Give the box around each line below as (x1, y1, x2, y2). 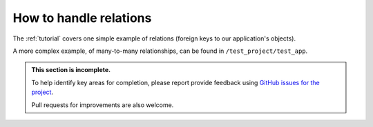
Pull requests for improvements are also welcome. (31, 100, 174, 109)
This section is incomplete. (31, 66, 111, 74)
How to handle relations (12, 10, 152, 25)
